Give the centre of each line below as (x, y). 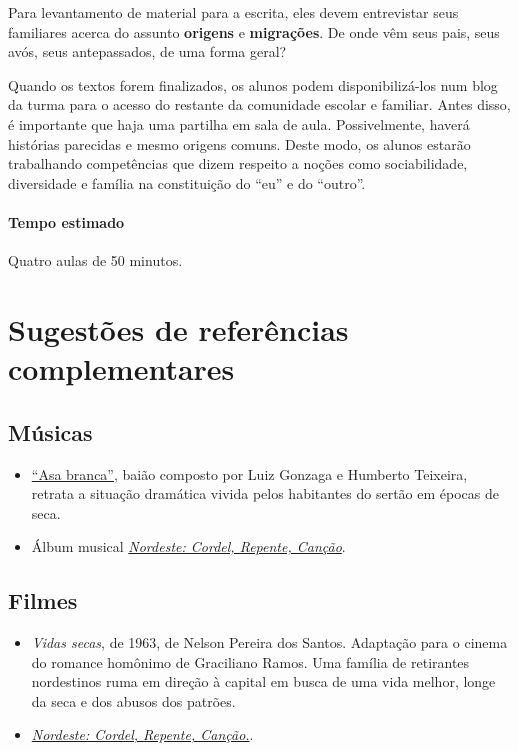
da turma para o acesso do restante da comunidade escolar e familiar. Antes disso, (259, 104)
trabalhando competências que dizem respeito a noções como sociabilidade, (238, 163)
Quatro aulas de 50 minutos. (95, 260)
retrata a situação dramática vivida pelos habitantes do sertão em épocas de (265, 493)
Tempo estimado (66, 221)
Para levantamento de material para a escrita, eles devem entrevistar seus (233, 12)
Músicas (50, 431)
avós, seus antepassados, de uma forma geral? (147, 51)
